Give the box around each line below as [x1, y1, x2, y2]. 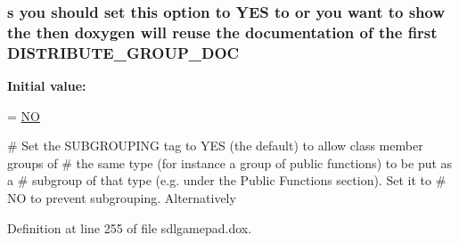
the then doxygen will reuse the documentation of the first [7, 20, 438, 43]
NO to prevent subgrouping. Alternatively [7, 189, 236, 207]
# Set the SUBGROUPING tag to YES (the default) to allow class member [7, 136, 423, 155]
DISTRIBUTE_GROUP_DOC [7, 41, 240, 63]
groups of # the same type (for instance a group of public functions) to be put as [7, 153, 453, 172]
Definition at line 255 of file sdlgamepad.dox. [7, 218, 252, 237]
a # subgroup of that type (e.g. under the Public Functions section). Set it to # [7, 171, 447, 190]
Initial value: [7, 77, 86, 95]
